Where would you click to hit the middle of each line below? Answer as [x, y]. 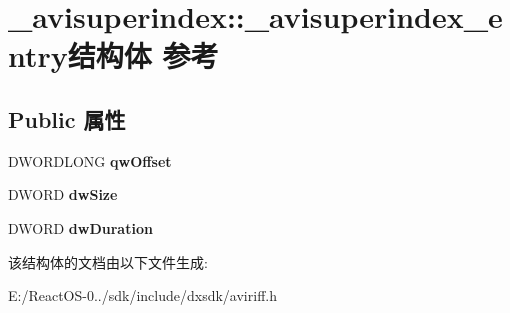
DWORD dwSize [63, 194]
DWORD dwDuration [80, 227]
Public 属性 [67, 118]
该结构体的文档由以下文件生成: [108, 261]
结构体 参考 [143, 55]
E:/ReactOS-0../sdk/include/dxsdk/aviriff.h [142, 295]
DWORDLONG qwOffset [90, 160]
